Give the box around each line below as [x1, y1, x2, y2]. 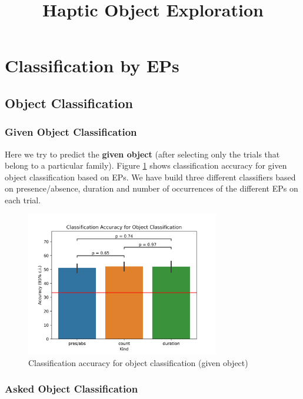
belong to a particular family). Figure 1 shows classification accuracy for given [5, 159, 287, 172]
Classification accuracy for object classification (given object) [28, 356, 248, 368]
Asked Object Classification [5, 381, 138, 396]
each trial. [5, 193, 41, 206]
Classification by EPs [5, 53, 179, 78]
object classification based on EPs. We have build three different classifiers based [5, 170, 296, 183]
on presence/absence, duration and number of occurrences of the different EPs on [5, 182, 298, 195]
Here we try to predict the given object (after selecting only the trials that [5, 147, 280, 160]
